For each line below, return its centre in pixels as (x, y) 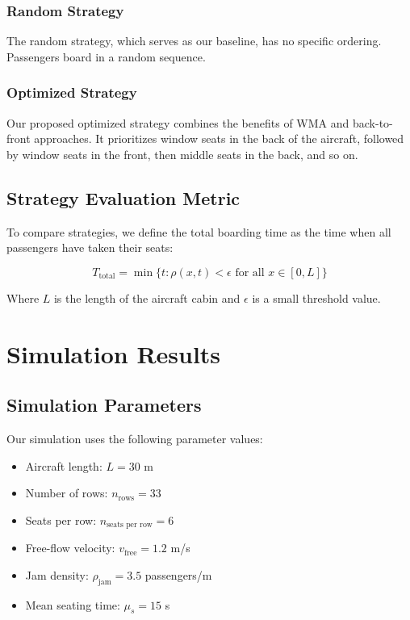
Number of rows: (67, 493)
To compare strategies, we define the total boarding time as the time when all (199, 231)
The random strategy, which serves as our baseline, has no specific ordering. (194, 41)
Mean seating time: (73, 604)
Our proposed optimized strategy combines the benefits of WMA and (178, 122)
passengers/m (178, 574)
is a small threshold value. (316, 297)
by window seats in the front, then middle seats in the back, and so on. (182, 154)
